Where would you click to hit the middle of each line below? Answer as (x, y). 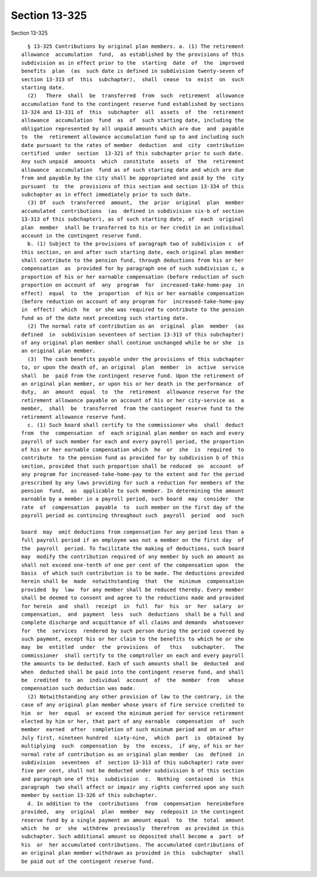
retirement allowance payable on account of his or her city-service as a (133, 400)
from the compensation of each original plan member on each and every (133, 433)
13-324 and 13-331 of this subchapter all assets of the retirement (133, 112)
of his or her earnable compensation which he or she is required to (133, 450)
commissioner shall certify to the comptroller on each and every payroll (133, 655)
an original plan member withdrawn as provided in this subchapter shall (133, 853)
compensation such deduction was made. (79, 688)
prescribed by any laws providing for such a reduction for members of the (133, 483)
